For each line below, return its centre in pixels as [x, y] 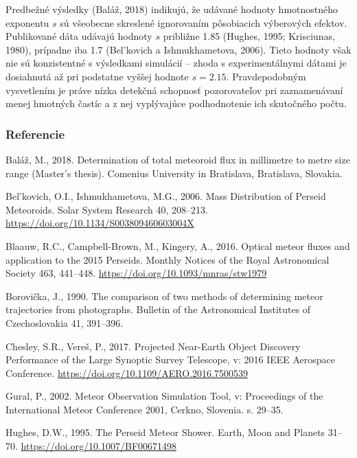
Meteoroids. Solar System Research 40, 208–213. [107, 209]
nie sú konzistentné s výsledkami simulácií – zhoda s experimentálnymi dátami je [176, 63]
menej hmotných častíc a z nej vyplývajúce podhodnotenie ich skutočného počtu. [176, 103]
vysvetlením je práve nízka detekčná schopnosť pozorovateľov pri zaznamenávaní [174, 90]
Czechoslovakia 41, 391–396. [65, 322]
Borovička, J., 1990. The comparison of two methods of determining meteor [164, 296]
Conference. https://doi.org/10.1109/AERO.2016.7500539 [127, 373]
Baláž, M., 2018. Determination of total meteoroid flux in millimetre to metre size [178, 159]
